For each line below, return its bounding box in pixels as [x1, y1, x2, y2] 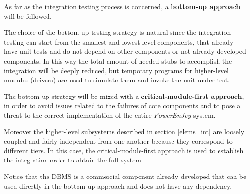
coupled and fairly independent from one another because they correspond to [4, 136, 233, 146]
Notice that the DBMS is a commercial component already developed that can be [4, 171, 247, 181]
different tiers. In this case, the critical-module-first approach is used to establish [4, 145, 244, 155]
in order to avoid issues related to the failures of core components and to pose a [4, 100, 241, 111]
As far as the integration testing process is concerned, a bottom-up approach [4, 1, 241, 11]
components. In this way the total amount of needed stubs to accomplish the [4, 55, 232, 65]
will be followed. [4, 11, 52, 21]
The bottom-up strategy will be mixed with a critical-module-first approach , [4, 91, 244, 101]
